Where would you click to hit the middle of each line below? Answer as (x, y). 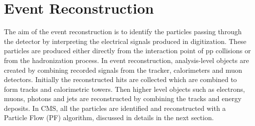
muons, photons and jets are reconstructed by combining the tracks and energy (123, 98)
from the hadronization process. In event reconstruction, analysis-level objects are (127, 60)
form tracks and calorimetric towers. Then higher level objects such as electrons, (125, 89)
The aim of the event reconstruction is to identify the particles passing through (123, 31)
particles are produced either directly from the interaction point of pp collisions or (127, 51)
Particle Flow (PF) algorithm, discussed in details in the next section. (109, 117)
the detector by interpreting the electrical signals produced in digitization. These (125, 41)
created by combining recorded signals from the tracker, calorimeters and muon (123, 70)
